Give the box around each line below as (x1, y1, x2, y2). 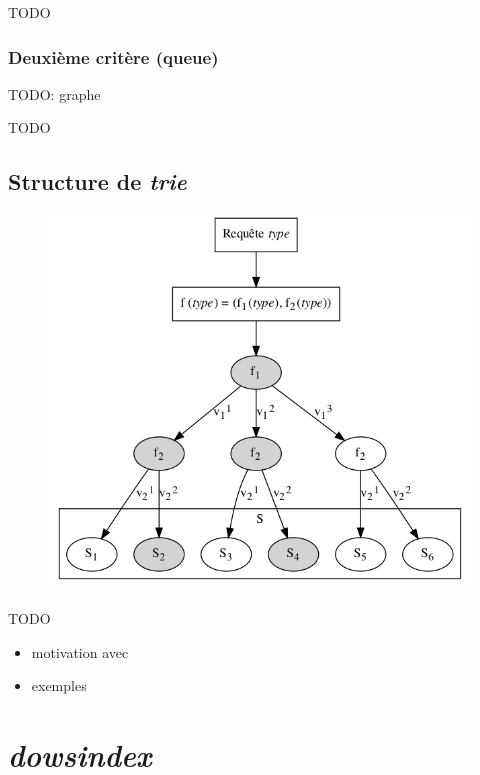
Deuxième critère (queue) (8, 44, 219, 69)
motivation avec (31, 641, 129, 662)
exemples (31, 675, 87, 696)
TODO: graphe (8, 83, 101, 104)
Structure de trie (8, 166, 187, 197)
